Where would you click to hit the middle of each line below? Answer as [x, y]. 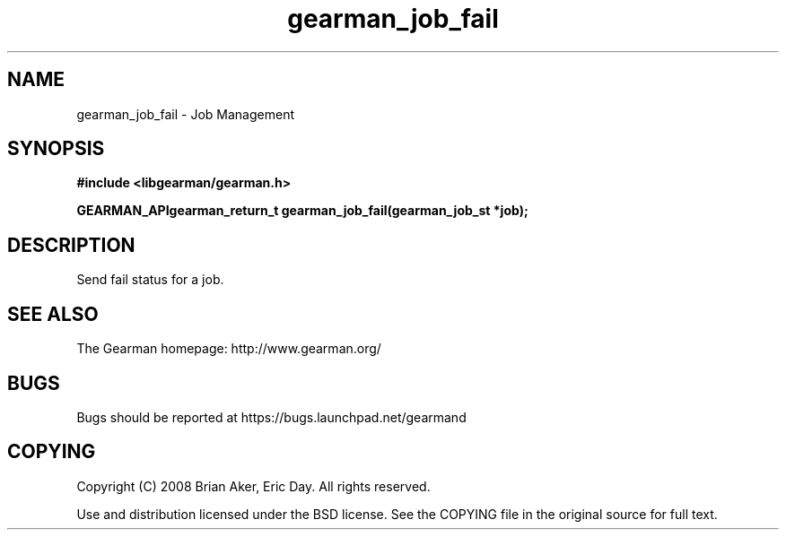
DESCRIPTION [71, 245]
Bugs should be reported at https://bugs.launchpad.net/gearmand [271, 417]
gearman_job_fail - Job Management [185, 114]
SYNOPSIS [56, 149]
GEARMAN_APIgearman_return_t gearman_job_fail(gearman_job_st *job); [302, 211]
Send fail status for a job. [150, 280]
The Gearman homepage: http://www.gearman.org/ [229, 349]
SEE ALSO [53, 314]
